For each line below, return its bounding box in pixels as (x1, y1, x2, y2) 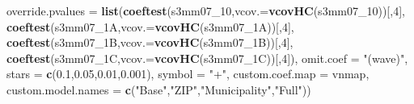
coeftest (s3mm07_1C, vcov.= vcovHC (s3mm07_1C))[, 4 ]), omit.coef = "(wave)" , (6, 49, 408, 66)
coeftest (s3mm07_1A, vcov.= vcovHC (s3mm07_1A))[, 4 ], (6, 18, 294, 35)
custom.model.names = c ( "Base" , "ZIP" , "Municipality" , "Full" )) (6, 81, 311, 98)
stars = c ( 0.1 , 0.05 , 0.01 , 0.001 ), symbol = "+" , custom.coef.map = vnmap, (6, 65, 370, 82)
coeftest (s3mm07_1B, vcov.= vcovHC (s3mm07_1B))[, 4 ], (6, 34, 294, 51)
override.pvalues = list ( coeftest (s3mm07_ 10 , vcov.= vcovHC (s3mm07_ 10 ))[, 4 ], (6, 2, 405, 19)
